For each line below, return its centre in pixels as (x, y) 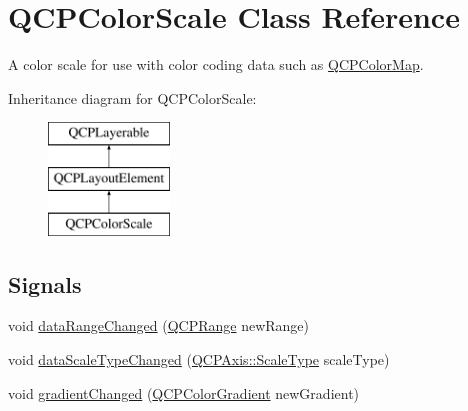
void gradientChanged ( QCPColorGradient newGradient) (184, 392)
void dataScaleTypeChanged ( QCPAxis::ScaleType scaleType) (199, 359)
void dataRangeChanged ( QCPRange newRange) (159, 325)
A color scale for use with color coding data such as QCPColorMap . (216, 64)
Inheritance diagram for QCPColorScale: (132, 97)
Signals (45, 283)
